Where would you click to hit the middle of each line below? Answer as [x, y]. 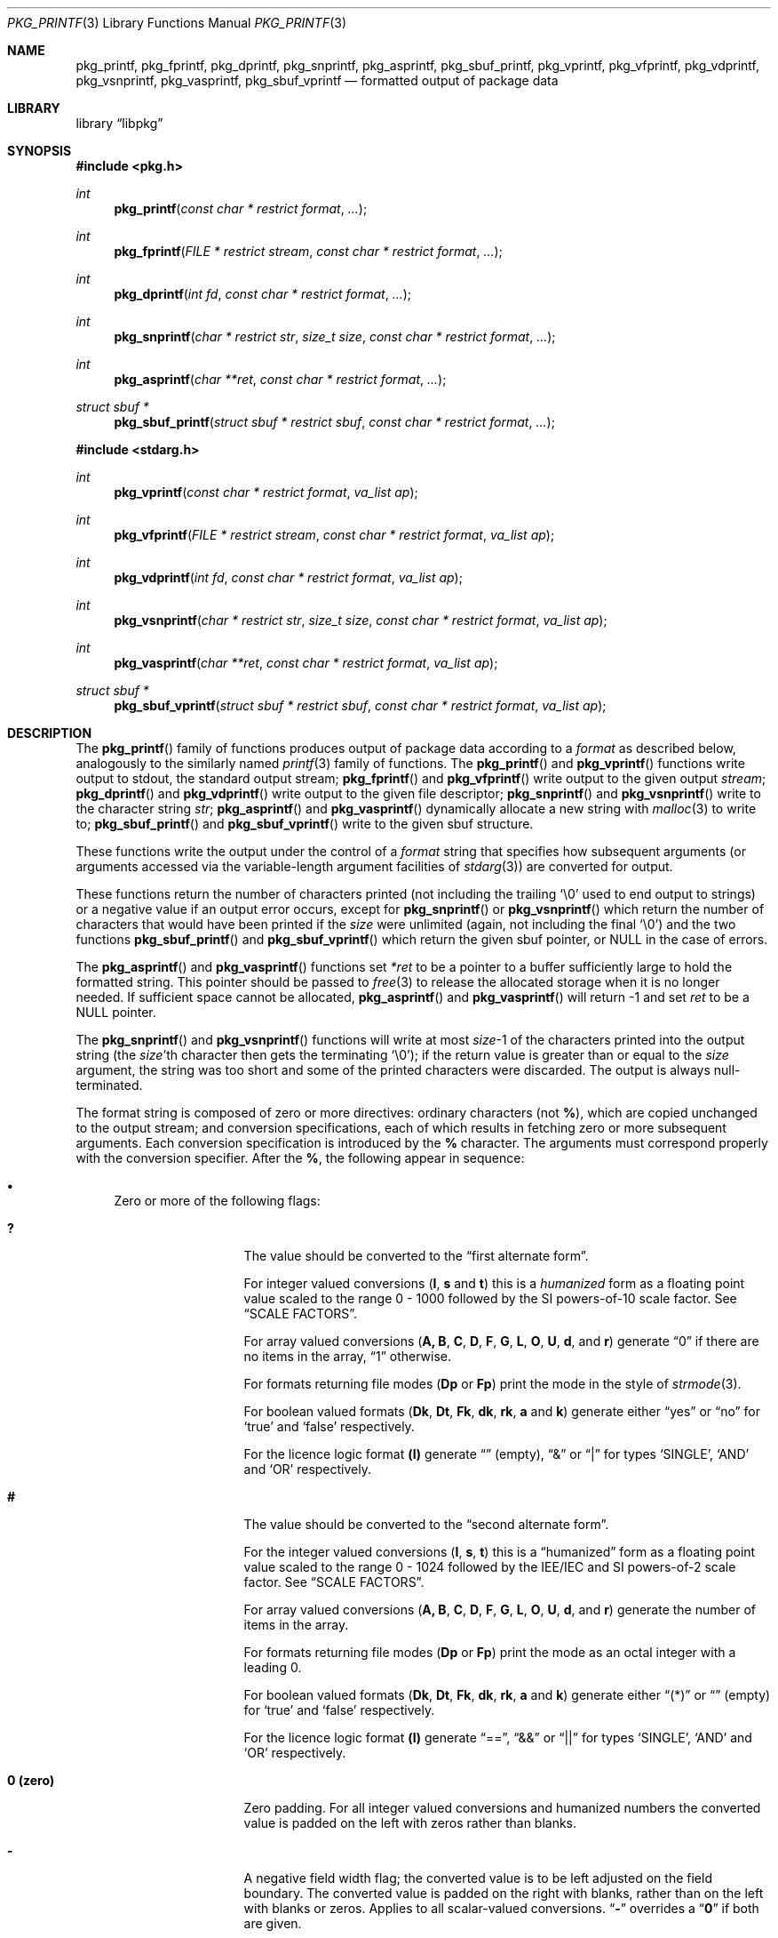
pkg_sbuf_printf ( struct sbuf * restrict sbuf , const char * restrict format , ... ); [334, 422]
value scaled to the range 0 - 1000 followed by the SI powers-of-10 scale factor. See [490, 1298]
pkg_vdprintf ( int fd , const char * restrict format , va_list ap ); [288, 577]
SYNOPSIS [40, 151]
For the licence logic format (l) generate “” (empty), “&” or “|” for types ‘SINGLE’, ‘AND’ [496, 1454]
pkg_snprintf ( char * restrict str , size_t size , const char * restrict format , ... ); [335, 336]
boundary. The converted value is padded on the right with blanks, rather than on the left [504, 1893]
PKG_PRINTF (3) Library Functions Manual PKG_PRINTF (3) [177, 23]
